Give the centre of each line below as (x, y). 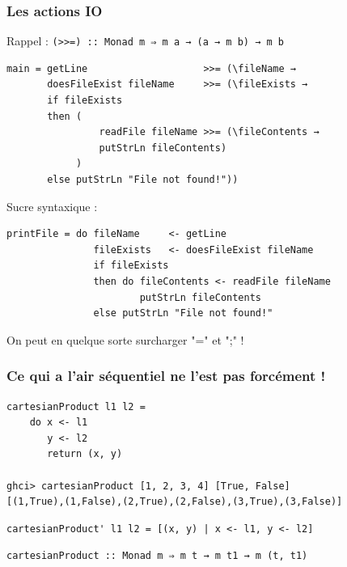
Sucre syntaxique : (52, 206)
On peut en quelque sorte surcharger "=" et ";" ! (125, 339)
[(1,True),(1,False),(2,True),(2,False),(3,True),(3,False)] (175, 502)
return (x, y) (85, 454)
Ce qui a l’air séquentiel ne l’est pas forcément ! (166, 376)
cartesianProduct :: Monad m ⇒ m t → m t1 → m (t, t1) (157, 556)
